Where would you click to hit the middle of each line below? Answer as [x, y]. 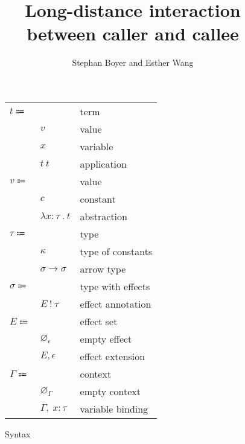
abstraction [103, 216]
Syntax [18, 433]
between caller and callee [133, 33]
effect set [99, 321]
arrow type [103, 268]
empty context [110, 391]
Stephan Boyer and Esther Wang [133, 62]
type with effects [115, 286]
